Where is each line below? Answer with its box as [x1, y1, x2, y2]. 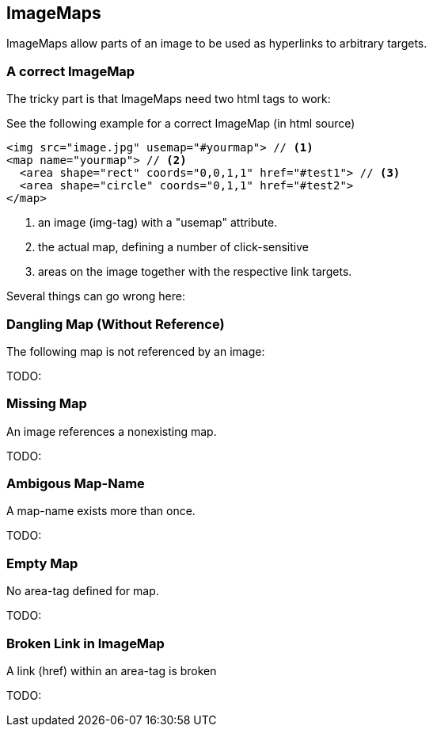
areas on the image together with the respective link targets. [38, 265, 352, 279]
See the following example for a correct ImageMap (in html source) [6, 116, 355, 131]
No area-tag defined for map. [6, 584, 159, 598]
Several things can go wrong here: [6, 289, 186, 304]
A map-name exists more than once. [6, 504, 196, 518]
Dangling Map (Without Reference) [6, 315, 225, 332]
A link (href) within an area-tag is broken [6, 663, 217, 678]
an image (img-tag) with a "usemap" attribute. [38, 216, 278, 230]
